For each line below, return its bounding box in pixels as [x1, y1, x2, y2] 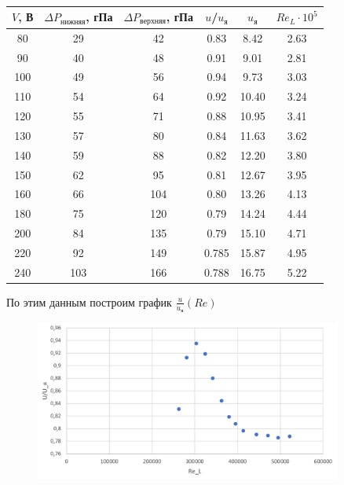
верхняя [140, 17, 167, 26]
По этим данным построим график [6, 293, 172, 310]
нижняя [60, 17, 86, 26]
